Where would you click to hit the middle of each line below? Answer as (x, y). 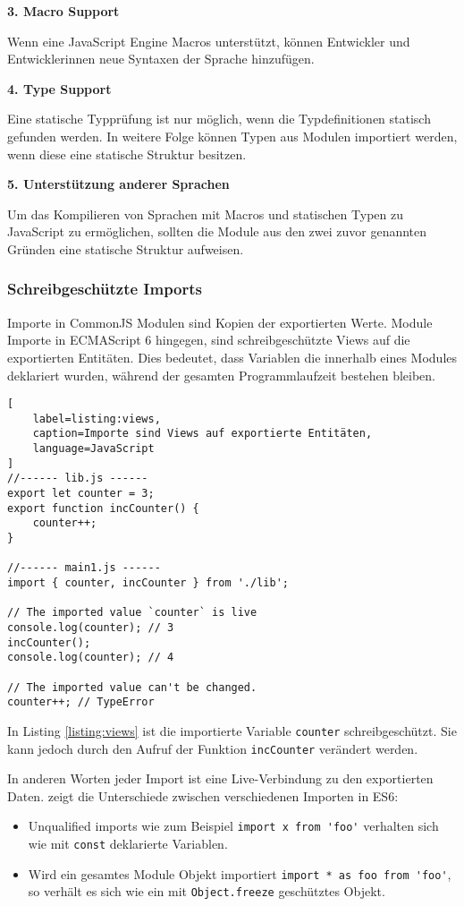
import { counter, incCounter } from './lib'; (148, 583)
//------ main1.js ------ (84, 568)
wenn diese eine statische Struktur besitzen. (127, 154)
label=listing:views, (97, 419)
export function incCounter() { (103, 508)
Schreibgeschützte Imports (105, 289)
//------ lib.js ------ (78, 479)
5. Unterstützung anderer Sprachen (118, 184)
